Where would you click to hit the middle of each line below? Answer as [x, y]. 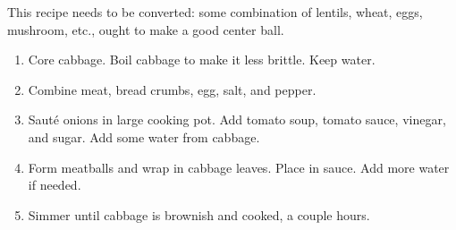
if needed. [55, 185]
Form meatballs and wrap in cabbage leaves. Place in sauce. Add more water [239, 167]
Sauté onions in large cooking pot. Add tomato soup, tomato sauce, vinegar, [237, 119]
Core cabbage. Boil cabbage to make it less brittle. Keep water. [202, 60]
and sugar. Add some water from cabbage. [144, 136]
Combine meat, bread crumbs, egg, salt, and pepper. [172, 89]
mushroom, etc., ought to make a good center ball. [146, 29]
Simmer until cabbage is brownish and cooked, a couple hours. [199, 214]
